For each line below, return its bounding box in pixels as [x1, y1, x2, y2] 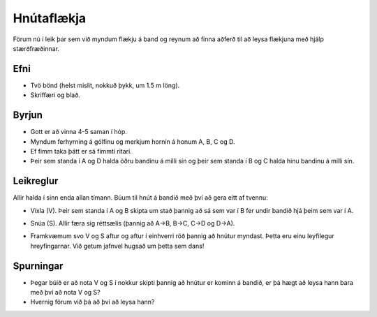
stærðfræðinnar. [13, 44, 59, 52]
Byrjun [13, 109, 43, 121]
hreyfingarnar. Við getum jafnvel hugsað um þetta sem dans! [30, 242, 205, 250]
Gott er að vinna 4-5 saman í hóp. [30, 128, 127, 136]
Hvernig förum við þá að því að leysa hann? [30, 297, 155, 307]
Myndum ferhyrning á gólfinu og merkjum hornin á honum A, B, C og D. [30, 137, 235, 146]
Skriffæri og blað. [30, 91, 80, 99]
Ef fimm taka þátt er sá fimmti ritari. [30, 147, 132, 155]
